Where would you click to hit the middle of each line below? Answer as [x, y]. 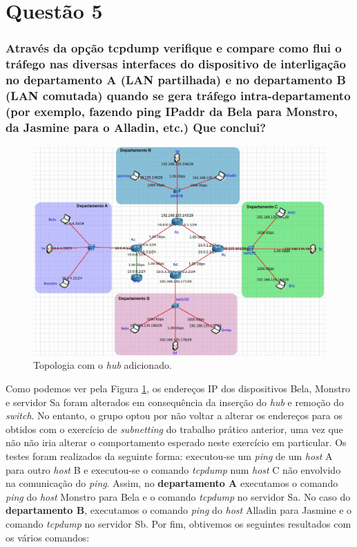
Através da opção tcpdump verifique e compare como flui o [174, 48]
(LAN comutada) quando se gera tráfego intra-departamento [178, 96]
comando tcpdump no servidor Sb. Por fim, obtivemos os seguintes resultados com [178, 524]
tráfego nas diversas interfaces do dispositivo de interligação [176, 64]
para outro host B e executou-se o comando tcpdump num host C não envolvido [173, 469]
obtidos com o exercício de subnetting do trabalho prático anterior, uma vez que [174, 429]
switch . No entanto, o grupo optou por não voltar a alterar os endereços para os [174, 415]
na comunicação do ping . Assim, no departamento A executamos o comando [172, 483]
